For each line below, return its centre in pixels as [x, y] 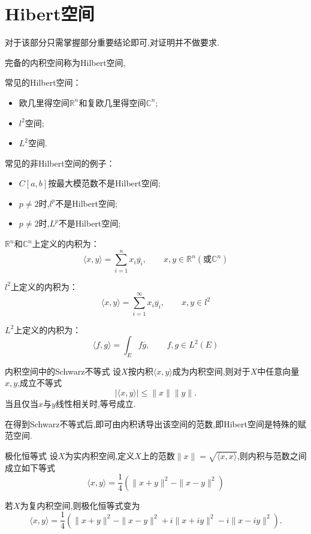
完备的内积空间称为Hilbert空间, [65, 62]
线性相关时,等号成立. [96, 404]
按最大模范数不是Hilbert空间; [104, 183]
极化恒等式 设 [31, 455]
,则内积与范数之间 [272, 455]
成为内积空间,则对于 [211, 371]
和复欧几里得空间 [112, 102]
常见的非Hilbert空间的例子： [60, 163]
